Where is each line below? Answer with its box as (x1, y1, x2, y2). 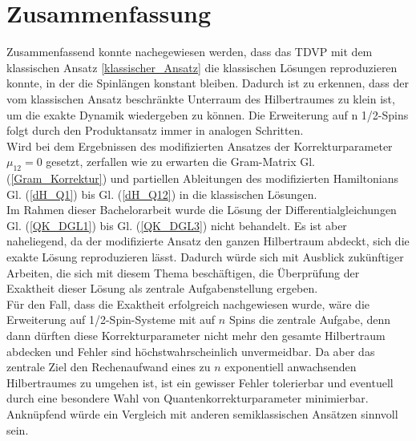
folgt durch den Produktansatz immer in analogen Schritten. (6, 122, 304, 139)
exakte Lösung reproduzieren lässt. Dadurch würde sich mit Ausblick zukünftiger (6, 249, 404, 265)
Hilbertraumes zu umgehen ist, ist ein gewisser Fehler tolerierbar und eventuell (6, 374, 394, 390)
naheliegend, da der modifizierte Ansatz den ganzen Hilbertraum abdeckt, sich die (6, 233, 410, 249)
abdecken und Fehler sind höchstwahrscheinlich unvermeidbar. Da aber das (6, 342, 375, 359)
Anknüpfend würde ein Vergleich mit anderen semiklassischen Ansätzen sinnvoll (6, 405, 398, 422)
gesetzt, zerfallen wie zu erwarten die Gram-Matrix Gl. (46, 153, 316, 170)
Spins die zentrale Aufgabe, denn (228, 311, 391, 328)
